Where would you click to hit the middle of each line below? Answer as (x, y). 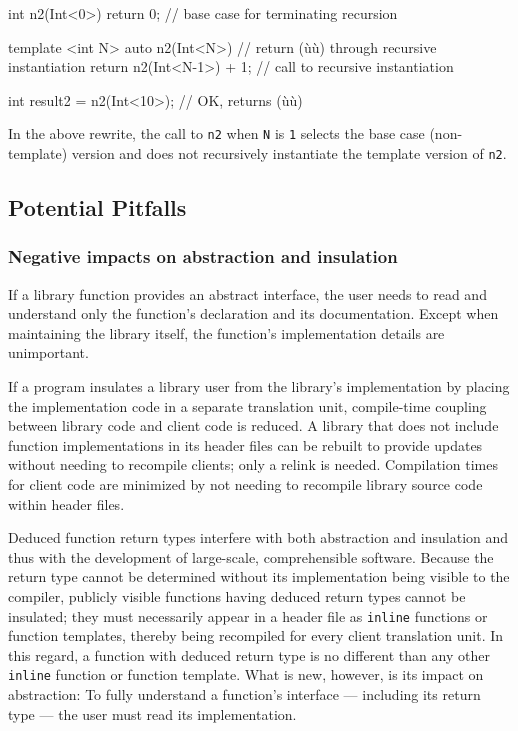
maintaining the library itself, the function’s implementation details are (226, 332)
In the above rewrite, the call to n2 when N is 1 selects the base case (216, 133)
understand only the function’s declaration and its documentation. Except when (253, 313)
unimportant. (48, 352)
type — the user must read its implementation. (152, 713)
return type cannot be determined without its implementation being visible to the (259, 576)
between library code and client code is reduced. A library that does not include (253, 425)
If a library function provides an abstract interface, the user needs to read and (247, 293)
